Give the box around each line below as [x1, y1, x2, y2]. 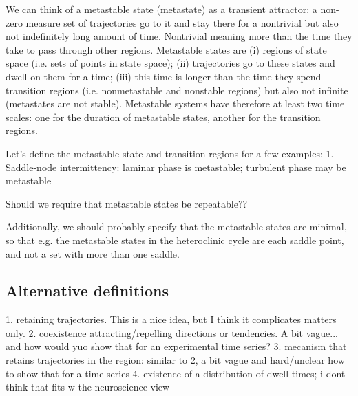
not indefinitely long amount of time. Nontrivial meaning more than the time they [6, 29, 352, 43]
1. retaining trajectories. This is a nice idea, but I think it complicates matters [6, 312, 337, 327]
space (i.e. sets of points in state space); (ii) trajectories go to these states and [6, 56, 335, 70]
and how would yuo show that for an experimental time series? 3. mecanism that [6, 339, 347, 353]
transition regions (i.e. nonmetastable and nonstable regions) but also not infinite [6, 82, 348, 97]
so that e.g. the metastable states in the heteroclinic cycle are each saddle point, [6, 232, 344, 247]
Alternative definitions [6, 280, 169, 301]
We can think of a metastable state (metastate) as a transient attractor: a [6, 2, 317, 16]
